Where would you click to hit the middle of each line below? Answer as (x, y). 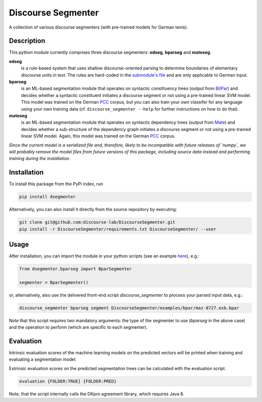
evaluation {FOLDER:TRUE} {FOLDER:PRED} (68, 381)
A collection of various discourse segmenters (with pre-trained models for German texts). (98, 27)
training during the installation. (40, 159)
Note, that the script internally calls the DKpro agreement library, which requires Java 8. (97, 394)
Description (27, 41)
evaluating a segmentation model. (43, 359)
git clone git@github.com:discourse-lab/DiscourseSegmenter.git (97, 222)
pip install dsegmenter (48, 197)
